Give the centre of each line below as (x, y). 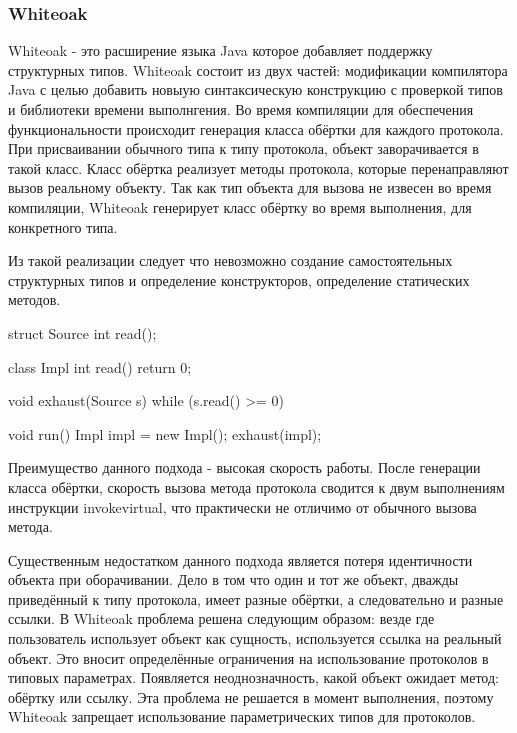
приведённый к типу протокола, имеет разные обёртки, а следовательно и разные (256, 598)
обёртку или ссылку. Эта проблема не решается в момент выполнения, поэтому (251, 696)
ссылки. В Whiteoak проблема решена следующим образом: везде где (221, 618)
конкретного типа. (63, 226)
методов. (34, 299)
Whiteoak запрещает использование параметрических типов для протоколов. (242, 716)
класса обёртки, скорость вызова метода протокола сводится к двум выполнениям (256, 486)
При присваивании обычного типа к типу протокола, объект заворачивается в (243, 148)
